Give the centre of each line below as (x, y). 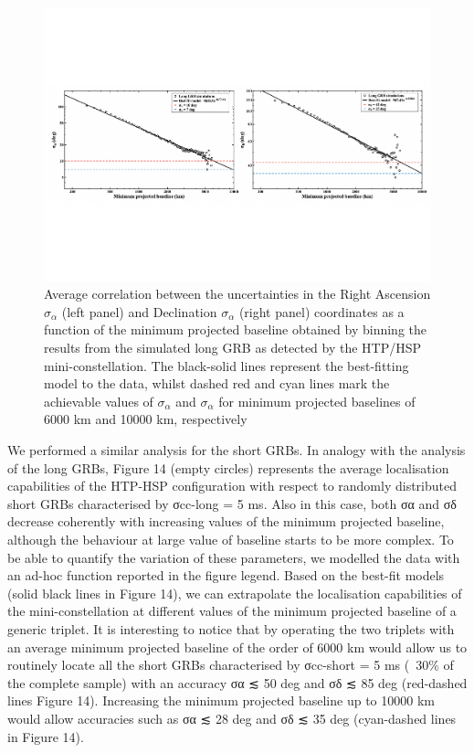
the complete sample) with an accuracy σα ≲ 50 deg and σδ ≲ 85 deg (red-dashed (237, 682)
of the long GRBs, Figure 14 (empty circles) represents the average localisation (228, 467)
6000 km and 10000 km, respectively (146, 419)
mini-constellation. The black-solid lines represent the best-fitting (226, 365)
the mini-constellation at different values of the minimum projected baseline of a (232, 611)
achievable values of (99, 401)
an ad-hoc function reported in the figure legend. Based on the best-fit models (226, 575)
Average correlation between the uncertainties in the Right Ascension (237, 294)
